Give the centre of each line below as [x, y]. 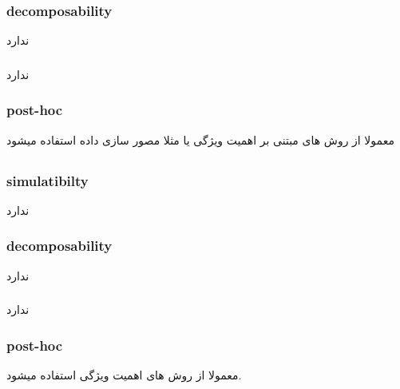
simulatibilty [48, 180]
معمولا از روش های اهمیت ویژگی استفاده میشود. [124, 374]
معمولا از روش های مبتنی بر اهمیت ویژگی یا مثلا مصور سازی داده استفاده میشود [200, 139]
